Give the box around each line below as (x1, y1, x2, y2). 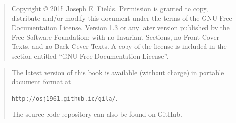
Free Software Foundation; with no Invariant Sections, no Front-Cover (11, 31, 220, 42)
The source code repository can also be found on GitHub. (11, 109, 182, 119)
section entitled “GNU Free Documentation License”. (11, 50, 169, 61)
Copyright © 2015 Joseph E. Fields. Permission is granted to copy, (11, 3, 208, 13)
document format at (11, 77, 71, 87)
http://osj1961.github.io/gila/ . (11, 92, 118, 103)
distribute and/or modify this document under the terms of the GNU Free (11, 13, 232, 23)
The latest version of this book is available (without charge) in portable (11, 67, 224, 77)
